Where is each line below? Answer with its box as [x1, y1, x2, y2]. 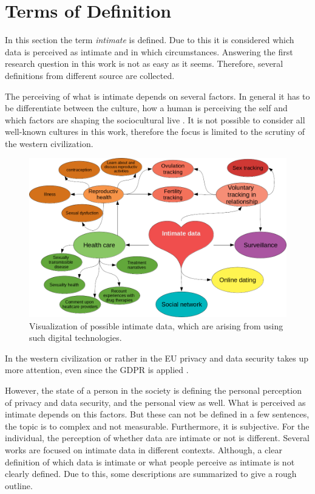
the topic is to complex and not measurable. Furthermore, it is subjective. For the [5, 419, 310, 432]
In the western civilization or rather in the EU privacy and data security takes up [5, 351, 309, 364]
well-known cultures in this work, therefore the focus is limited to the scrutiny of [5, 125, 305, 138]
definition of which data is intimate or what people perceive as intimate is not [5, 455, 295, 468]
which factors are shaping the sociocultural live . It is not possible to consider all [5, 113, 305, 126]
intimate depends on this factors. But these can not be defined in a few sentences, [5, 408, 310, 420]
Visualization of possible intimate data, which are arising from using [29, 319, 283, 332]
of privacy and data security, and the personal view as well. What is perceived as [5, 396, 306, 408]
